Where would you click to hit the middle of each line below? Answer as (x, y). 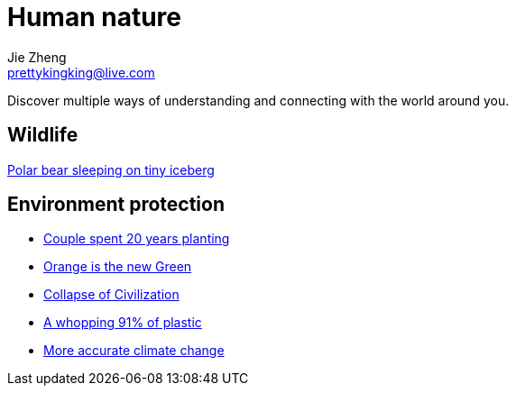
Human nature (94, 17)
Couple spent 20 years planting (137, 239)
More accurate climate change (134, 351)
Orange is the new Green (118, 267)
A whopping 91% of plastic (123, 323)
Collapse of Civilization (111, 295)
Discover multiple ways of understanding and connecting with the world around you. (258, 100)
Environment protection (116, 205)
